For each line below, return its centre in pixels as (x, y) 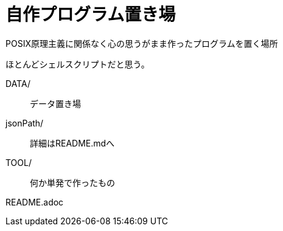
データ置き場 (55, 103)
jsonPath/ (25, 123)
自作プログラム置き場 (91, 15)
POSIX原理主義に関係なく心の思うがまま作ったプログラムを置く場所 (142, 43)
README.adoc (35, 202)
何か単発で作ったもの (72, 182)
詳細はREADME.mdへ (72, 143)
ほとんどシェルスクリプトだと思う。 (78, 64)
